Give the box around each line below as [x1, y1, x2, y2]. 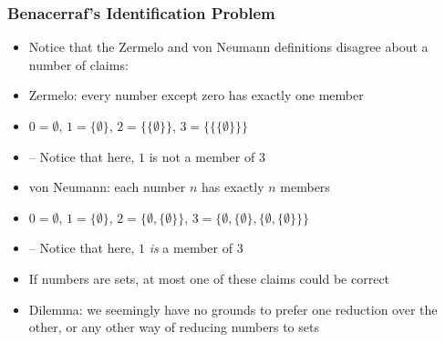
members [280, 177, 330, 196]
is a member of [149, 238, 233, 257]
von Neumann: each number [28, 177, 186, 196]
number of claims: [28, 55, 129, 74]
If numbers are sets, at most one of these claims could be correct [28, 268, 390, 287]
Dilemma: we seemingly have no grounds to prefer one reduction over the [28, 299, 438, 318]
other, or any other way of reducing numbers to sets [28, 317, 319, 337]
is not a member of [149, 146, 255, 166]
